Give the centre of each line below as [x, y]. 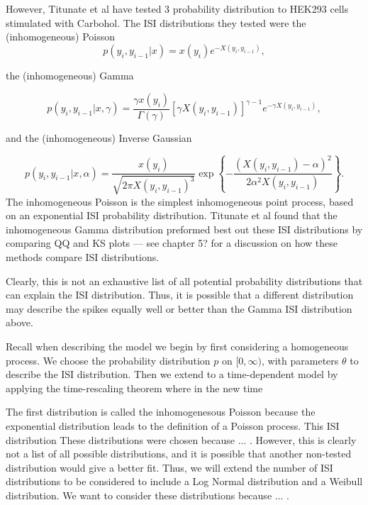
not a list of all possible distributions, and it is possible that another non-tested [179, 454]
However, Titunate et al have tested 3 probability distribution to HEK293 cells [177, 9]
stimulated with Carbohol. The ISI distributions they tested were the [156, 22]
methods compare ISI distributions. [83, 257]
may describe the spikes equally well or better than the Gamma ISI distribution [179, 308]
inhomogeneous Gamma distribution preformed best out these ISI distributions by [184, 229]
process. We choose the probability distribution [108, 360]
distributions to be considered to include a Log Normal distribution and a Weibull [184, 481]
